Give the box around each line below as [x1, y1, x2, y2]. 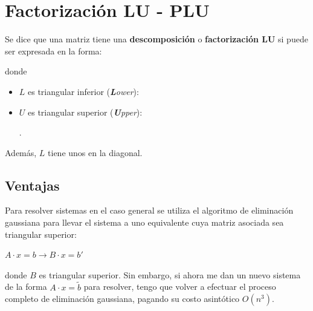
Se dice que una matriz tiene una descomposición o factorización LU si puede [5, 33, 308, 45]
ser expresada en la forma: [5, 44, 102, 57]
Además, [5, 146, 37, 159]
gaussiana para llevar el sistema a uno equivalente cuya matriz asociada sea [5, 216, 284, 229]
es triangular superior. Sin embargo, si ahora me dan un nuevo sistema [39, 268, 301, 281]
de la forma [5, 280, 47, 293]
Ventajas [5, 175, 60, 194]
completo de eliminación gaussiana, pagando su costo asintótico [5, 292, 240, 305]
